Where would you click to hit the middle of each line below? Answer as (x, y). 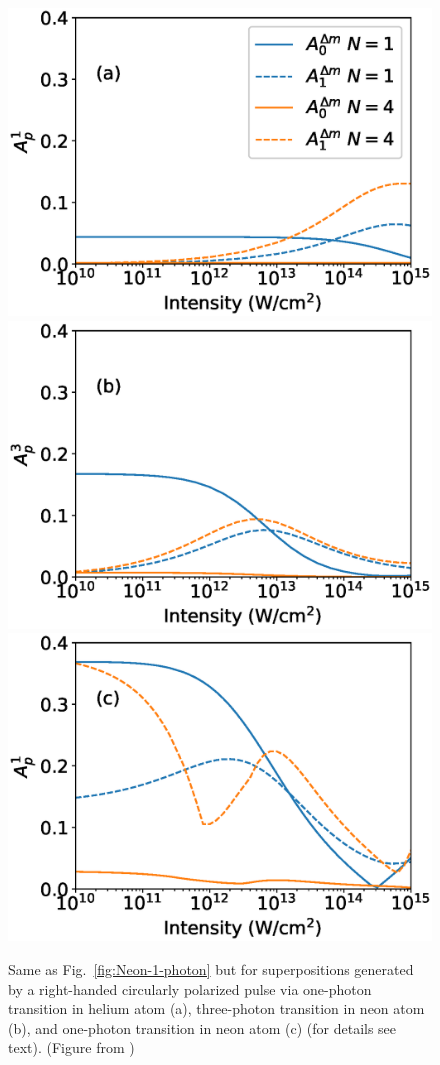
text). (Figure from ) (71, 1047)
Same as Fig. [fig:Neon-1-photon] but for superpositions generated (211, 968)
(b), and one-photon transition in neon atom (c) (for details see (202, 1027)
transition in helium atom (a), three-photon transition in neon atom (216, 1008)
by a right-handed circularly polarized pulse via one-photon (190, 988)
